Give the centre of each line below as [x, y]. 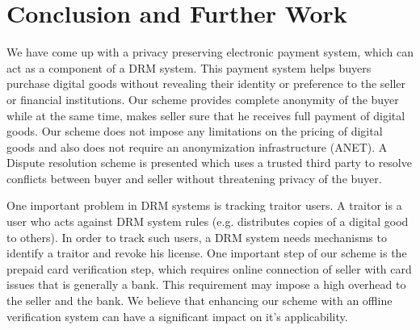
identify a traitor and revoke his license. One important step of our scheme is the [207, 253]
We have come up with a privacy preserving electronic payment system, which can [210, 52]
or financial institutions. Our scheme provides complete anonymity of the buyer [203, 99]
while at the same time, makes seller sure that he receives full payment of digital [206, 115]
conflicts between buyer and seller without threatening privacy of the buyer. [194, 178]
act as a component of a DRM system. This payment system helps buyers [189, 67]
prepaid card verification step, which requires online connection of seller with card [209, 268]
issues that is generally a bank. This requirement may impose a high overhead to [206, 284]
